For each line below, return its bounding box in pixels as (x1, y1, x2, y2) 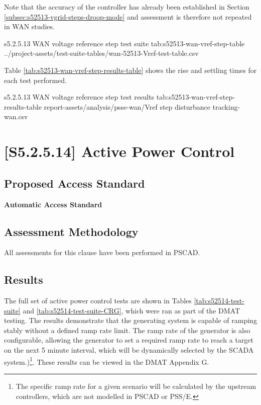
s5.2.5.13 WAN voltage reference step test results (4, 92, 155, 102)
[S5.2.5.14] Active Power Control (4, 141, 235, 161)
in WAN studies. (4, 21, 55, 32)
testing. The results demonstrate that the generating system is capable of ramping (4, 315, 257, 326)
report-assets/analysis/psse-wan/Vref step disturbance (44, 101, 210, 112)
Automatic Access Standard (4, 199, 102, 209)
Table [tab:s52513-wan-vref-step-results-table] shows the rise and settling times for (4, 64, 257, 75)
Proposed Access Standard (4, 175, 145, 191)
